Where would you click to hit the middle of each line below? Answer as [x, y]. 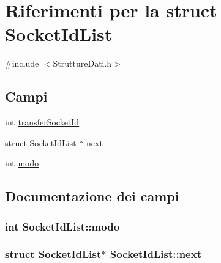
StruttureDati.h [82, 63]
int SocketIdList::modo [62, 226]
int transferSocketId [42, 122]
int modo [22, 163]
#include [22, 63]
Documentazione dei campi [92, 196]
